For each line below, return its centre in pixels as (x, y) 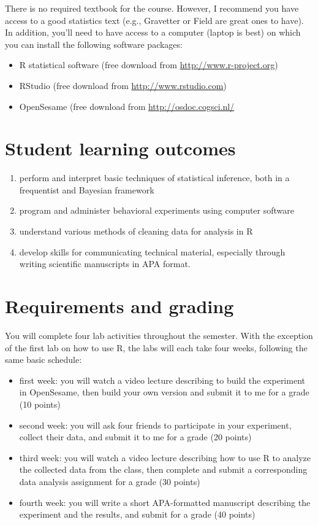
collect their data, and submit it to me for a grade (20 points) (135, 437)
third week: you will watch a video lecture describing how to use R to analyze (165, 457)
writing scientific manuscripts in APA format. (105, 264)
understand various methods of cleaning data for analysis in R (136, 231)
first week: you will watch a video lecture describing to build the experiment (162, 380)
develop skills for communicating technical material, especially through (152, 251)
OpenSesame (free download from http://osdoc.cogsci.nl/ (127, 106)
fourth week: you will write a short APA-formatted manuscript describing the (165, 502)
